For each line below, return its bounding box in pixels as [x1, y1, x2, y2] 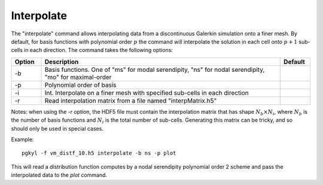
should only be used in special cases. [11, 125, 104, 132]
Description [44, 57, 79, 66]
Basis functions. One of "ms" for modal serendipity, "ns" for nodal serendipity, [44, 65, 265, 74]
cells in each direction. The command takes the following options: [11, 47, 173, 54]
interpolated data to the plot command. [11, 171, 108, 179]
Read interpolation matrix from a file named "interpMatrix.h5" [44, 96, 217, 105]
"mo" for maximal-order [44, 72, 112, 81]
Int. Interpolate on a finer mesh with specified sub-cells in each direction [44, 89, 249, 97]
